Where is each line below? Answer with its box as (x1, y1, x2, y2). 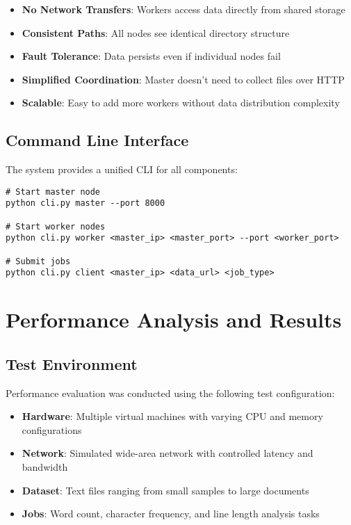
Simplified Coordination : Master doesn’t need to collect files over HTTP (22, 72, 345, 86)
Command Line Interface (6, 129, 189, 151)
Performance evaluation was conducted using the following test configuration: (6, 385, 335, 400)
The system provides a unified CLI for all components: (6, 162, 238, 177)
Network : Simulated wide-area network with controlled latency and (22, 446, 313, 460)
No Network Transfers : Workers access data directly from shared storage (22, 2, 345, 16)
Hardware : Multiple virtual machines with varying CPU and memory (22, 409, 323, 423)
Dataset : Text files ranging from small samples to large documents (22, 483, 309, 497)
